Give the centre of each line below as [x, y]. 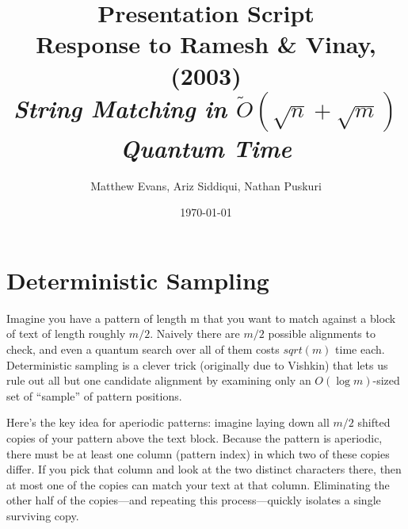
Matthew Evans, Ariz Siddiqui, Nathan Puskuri [206, 185]
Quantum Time [206, 148]
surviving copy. [43, 515]
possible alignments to [322, 333]
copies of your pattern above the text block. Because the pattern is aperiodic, [194, 437]
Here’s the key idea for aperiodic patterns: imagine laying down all [168, 422]
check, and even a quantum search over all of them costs [143, 349]
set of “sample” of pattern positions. [94, 395]
